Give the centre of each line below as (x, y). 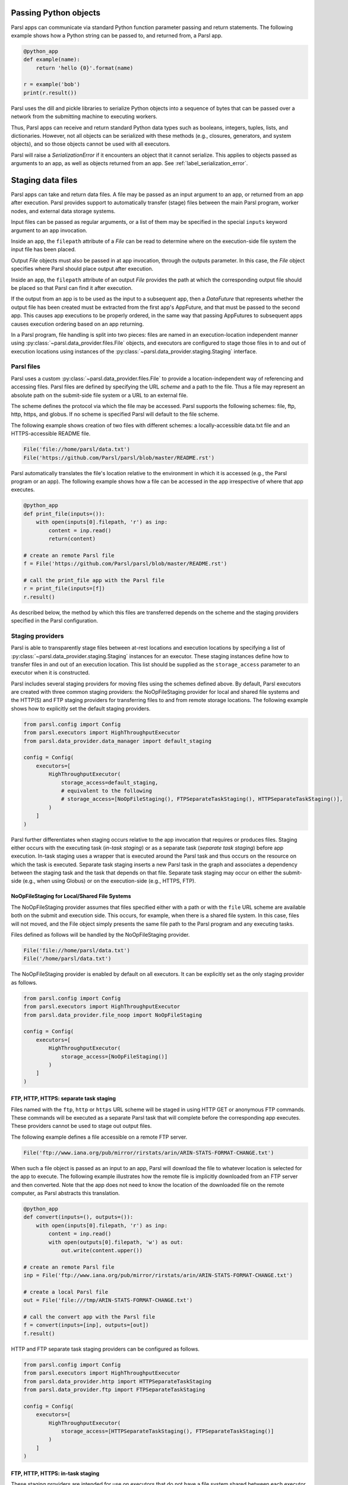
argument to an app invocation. (49, 230)
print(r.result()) (50, 93)
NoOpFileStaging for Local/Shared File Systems (71, 896)
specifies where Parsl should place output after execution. (82, 269)
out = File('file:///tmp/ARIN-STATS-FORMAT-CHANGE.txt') (108, 1300)
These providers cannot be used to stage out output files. (81, 1126)
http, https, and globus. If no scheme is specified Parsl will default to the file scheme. (115, 414)
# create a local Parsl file (66, 1292)
